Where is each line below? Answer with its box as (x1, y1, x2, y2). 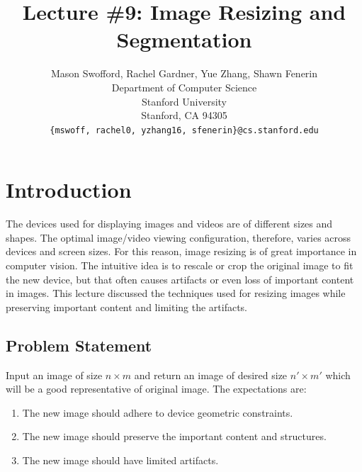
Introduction (6, 175, 132, 204)
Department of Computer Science (111, 79, 257, 94)
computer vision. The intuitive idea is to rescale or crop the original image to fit (6, 258, 353, 273)
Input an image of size (6, 367, 103, 382)
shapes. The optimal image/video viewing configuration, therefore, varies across (6, 230, 351, 245)
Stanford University (142, 94, 227, 108)
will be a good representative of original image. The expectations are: (6, 381, 307, 396)
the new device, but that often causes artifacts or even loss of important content (6, 271, 354, 286)
